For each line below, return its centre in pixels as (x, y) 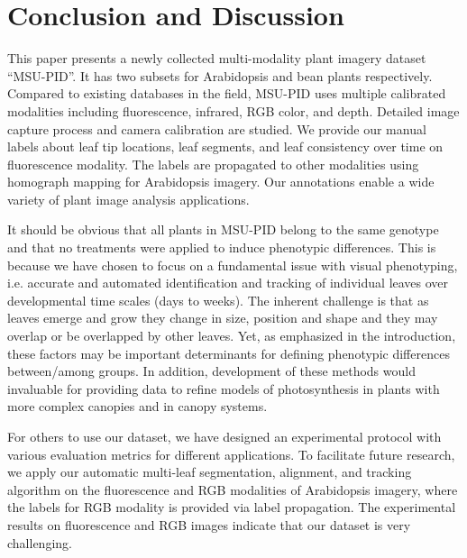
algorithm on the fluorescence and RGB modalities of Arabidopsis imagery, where (233, 489)
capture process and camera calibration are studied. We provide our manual (217, 128)
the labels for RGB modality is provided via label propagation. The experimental (232, 507)
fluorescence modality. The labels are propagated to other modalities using (213, 164)
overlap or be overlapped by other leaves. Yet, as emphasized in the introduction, (232, 336)
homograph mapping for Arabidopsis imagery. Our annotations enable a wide (221, 182)
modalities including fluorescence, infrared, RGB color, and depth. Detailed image (233, 110)
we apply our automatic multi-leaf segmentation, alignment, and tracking (210, 472)
